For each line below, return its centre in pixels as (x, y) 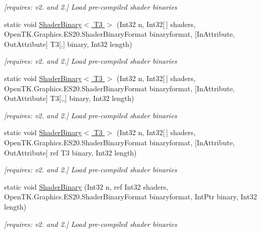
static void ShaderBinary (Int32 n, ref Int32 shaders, (86, 186)
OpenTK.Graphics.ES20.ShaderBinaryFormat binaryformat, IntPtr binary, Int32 (130, 197)
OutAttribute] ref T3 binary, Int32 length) (70, 152)
